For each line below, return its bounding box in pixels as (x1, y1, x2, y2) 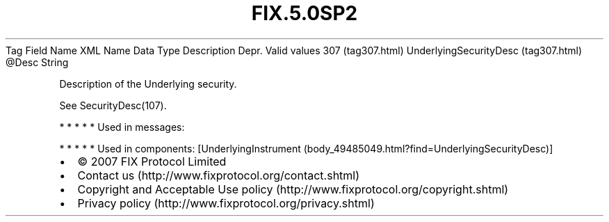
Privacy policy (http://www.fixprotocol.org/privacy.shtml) (77, 196, 375, 210)
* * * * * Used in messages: (59, 120, 185, 133)
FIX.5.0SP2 (251, 1, 358, 25)
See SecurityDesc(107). (59, 99, 167, 111)
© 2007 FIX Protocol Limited (77, 154, 227, 168)
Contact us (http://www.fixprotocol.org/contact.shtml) (77, 168, 360, 182)
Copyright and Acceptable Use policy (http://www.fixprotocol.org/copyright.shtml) (77, 182, 509, 196)
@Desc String (6, 56, 69, 68)
